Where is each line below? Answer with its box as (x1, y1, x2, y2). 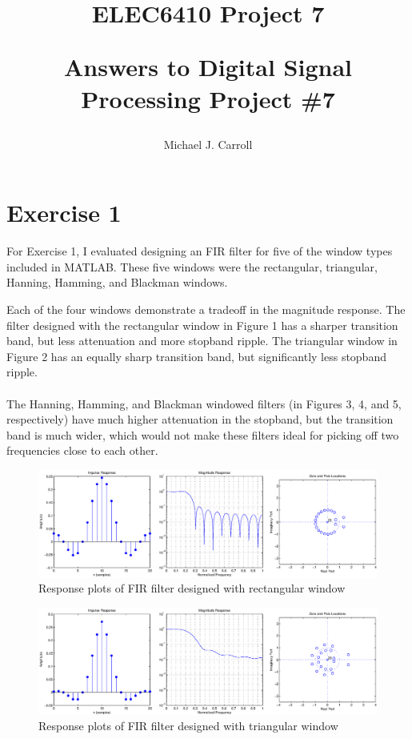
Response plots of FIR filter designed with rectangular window (38, 580, 346, 596)
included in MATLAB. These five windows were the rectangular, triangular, (6, 258, 378, 275)
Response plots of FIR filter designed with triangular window (38, 717, 338, 734)
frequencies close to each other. (6, 442, 158, 459)
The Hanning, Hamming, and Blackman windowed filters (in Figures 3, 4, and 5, (6, 395, 402, 412)
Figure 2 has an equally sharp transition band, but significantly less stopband (6, 347, 386, 364)
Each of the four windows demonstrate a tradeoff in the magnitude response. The (6, 301, 406, 318)
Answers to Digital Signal (64, 50, 352, 83)
